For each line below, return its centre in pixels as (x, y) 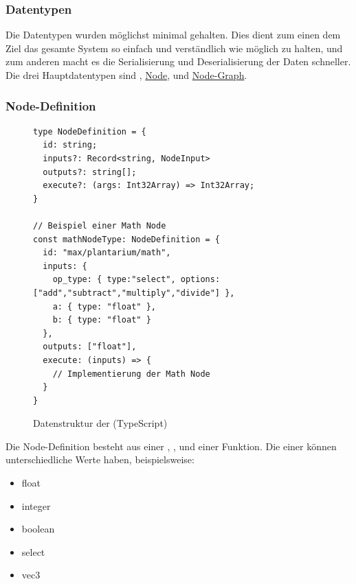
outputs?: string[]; (90, 172)
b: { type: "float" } (102, 320)
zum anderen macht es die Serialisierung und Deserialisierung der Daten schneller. (178, 61)
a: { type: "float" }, (104, 306)
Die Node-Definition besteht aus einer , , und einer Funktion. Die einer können (171, 446)
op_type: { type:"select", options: (136, 280)
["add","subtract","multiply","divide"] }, (134, 293)
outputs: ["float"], (90, 347)
